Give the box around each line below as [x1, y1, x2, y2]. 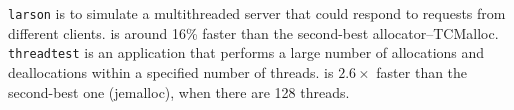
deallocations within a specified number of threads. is [8, 61, 334, 82]
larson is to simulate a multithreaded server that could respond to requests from [8, 3, 506, 23]
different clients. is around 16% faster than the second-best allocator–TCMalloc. [8, 22, 499, 43]
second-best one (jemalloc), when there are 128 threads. [8, 81, 350, 102]
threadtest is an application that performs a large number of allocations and [8, 42, 485, 63]
